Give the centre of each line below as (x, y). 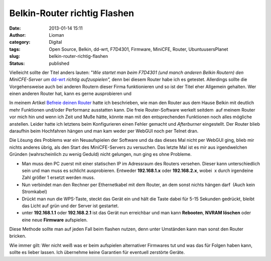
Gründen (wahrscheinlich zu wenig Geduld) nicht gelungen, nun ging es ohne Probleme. (100, 154)
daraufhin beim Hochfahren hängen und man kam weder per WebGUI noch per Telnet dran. (104, 131)
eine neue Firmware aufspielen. (55, 220)
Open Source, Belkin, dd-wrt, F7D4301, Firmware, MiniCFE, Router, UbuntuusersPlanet (139, 49)
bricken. (18, 236)
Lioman (57, 35)
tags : (15, 49)
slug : (15, 56)
